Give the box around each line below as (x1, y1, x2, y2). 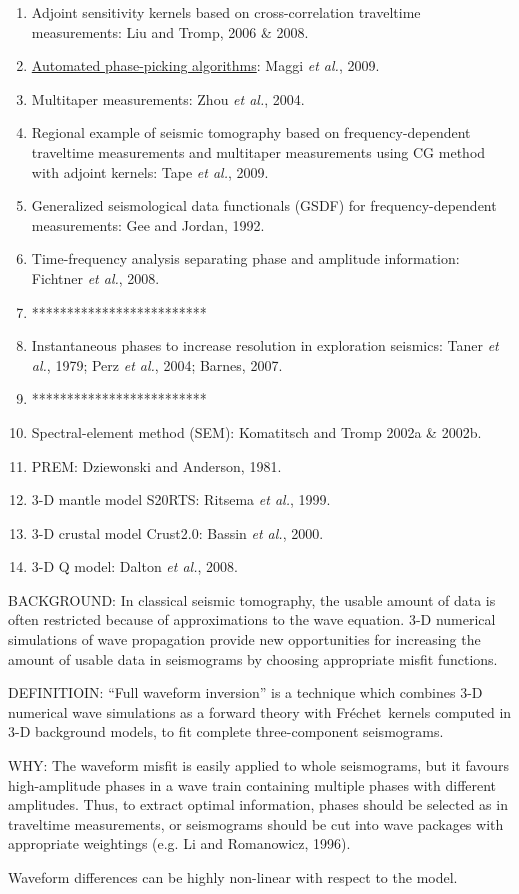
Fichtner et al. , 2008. (31, 267, 160, 288)
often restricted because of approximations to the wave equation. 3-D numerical (8, 609, 496, 630)
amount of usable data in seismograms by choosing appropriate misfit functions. (8, 648, 498, 669)
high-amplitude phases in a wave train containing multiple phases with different (8, 774, 497, 795)
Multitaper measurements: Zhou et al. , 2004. (31, 88, 305, 109)
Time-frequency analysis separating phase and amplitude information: (31, 248, 460, 269)
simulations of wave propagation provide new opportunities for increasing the (8, 629, 481, 650)
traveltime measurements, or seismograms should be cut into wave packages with (8, 813, 504, 834)
